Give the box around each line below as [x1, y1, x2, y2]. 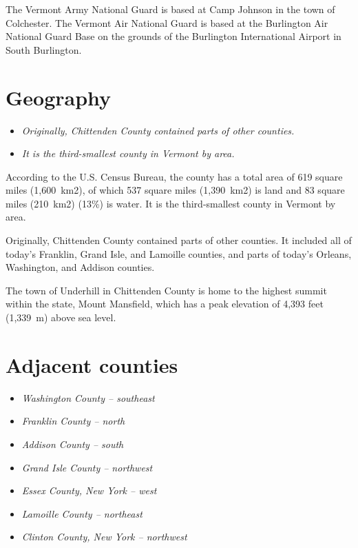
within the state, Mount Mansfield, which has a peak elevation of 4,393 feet [6, 296, 324, 311]
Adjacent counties [6, 350, 178, 378]
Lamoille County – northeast [21, 506, 143, 520]
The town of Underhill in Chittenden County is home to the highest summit [6, 283, 327, 297]
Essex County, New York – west [21, 483, 157, 498]
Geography [6, 83, 112, 111]
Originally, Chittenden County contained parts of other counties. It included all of [6, 233, 352, 247]
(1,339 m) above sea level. [6, 310, 116, 325]
